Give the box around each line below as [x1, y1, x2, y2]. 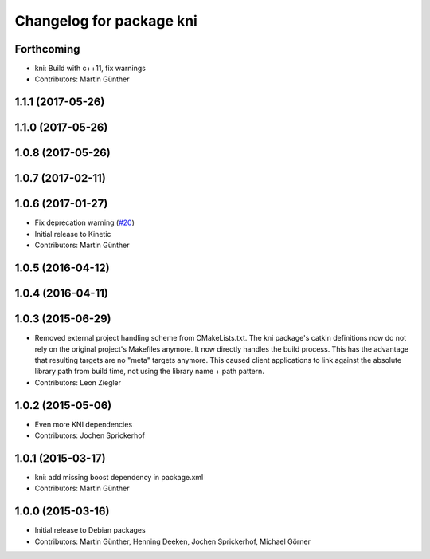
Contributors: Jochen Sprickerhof [34, 431, 145, 440]
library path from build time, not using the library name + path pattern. [34, 367, 264, 376]
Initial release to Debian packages [34, 526, 147, 535]
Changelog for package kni [14, 12, 198, 30]
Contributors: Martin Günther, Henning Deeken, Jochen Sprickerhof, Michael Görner [34, 537, 311, 546]
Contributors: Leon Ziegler [34, 377, 122, 387]
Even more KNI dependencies [34, 419, 133, 429]
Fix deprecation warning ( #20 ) [34, 218, 135, 227]
